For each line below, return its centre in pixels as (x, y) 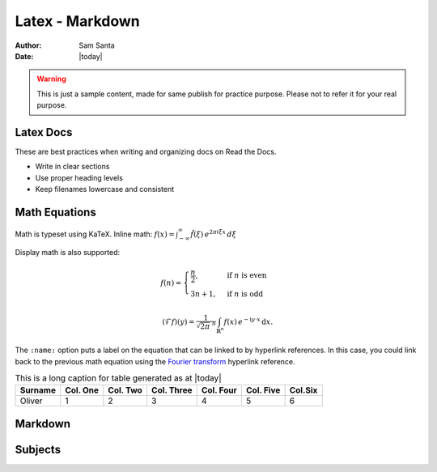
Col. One (82, 390)
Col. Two (125, 390)
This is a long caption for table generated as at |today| (118, 378)
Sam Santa (97, 45)
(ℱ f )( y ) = (178, 321)
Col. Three (172, 390)
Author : (28, 45)
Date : (24, 56)
